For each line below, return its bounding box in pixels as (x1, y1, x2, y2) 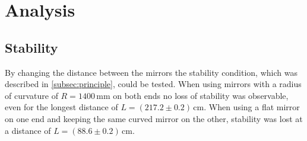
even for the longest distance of (5, 101, 118, 113)
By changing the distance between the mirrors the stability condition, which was (5, 66, 297, 78)
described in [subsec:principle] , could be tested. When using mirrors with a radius (5, 78, 302, 90)
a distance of (5, 124, 51, 136)
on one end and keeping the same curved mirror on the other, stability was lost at (5, 112, 303, 124)
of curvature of (5, 89, 58, 101)
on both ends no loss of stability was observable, (113, 89, 289, 101)
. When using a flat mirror (204, 101, 300, 113)
